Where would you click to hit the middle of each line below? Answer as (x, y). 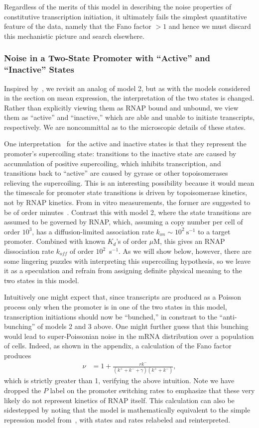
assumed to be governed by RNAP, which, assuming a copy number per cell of (124, 222)
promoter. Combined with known (55, 241)
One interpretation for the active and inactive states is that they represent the (125, 144)
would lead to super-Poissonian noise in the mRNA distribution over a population (129, 336)
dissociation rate (29, 251)
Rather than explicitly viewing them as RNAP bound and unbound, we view (121, 107)
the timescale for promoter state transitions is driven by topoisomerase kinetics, (126, 192)
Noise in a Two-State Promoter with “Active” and (107, 58)
